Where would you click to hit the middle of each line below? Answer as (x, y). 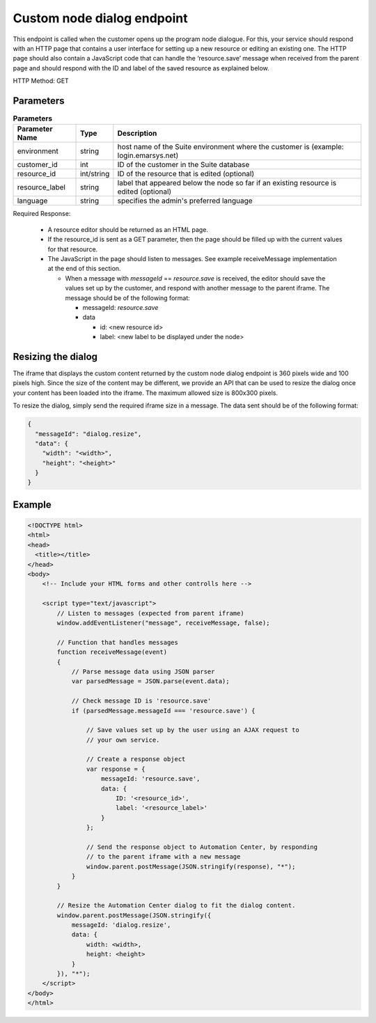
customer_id (38, 165)
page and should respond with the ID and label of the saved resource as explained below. (141, 68)
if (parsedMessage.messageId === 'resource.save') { (163, 711)
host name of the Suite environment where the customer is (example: (230, 147)
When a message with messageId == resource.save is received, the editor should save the (195, 278)
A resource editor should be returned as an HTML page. (128, 229)
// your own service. (123, 740)
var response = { (116, 769)
